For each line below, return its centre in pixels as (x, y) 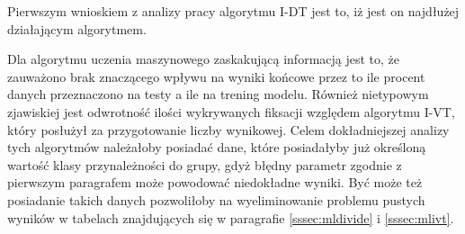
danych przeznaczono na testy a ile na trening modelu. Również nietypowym (218, 94)
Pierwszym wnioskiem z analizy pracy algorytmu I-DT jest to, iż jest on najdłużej (233, 11)
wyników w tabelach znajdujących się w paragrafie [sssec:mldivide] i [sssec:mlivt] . (231, 217)
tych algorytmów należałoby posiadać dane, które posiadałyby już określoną (217, 147)
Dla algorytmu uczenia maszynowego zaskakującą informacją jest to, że (204, 59)
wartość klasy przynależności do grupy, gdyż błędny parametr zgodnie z (205, 164)
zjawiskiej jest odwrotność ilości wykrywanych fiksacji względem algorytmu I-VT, (231, 111)
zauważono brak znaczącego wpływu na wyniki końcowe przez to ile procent (216, 76)
